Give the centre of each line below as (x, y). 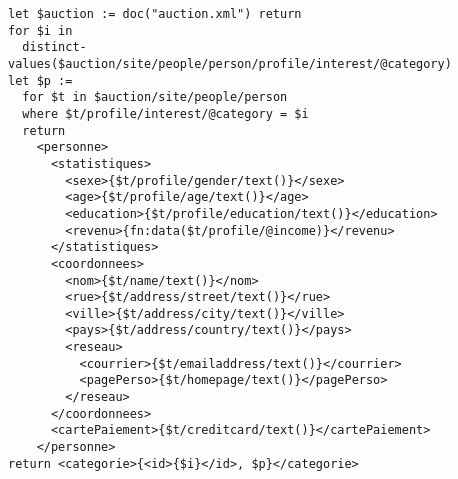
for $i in (40, 30)
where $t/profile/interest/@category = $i (165, 113)
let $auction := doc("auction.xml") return (155, 14)
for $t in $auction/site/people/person (155, 97)
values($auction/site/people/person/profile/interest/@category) (230, 63)
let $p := (40, 80)
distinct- (54, 47)
